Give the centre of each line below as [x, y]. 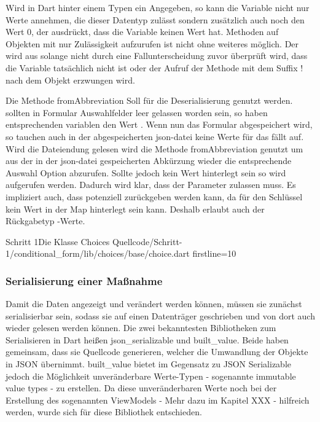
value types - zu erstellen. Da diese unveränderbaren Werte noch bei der [141, 388]
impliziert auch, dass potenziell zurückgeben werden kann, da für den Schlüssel [154, 196]
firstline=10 [214, 253]
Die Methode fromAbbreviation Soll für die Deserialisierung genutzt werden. [149, 100]
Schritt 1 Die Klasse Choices [58, 241]
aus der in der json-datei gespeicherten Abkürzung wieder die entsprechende [149, 161]
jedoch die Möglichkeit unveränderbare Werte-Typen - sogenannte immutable [151, 376]
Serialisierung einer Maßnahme [84, 280]
